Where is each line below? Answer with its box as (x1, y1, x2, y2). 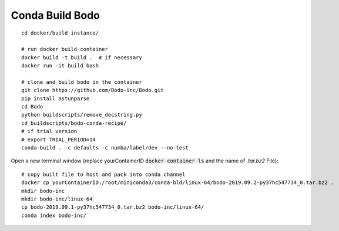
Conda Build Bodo (11, 9, 100, 22)
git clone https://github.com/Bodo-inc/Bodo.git (21, 87, 164, 94)
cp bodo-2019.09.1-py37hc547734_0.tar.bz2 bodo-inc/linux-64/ (21, 204, 204, 210)
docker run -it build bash (21, 62, 99, 69)
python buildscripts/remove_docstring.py (21, 111, 142, 118)
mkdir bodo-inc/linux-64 (21, 195, 93, 202)
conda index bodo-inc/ (21, 212, 87, 219)
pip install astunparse (21, 95, 90, 102)
